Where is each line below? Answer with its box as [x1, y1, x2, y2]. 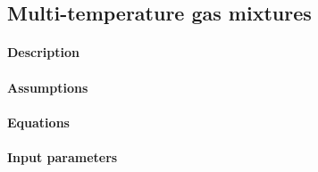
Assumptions [7, 78, 88, 96]
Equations [7, 112, 70, 131]
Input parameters [7, 147, 118, 166]
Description [7, 43, 80, 61]
